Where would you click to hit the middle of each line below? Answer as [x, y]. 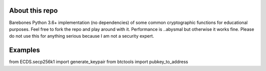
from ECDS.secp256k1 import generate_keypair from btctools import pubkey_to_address [99, 62]
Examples [25, 50]
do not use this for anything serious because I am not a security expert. [82, 36]
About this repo [33, 11]
